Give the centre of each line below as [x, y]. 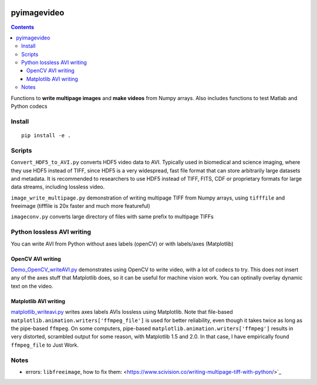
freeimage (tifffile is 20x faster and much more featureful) [80, 206]
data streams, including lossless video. [58, 187]
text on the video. [32, 286]
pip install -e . [46, 135]
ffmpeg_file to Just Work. [45, 345]
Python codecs [29, 107]
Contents [23, 27]
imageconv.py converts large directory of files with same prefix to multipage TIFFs [112, 217]
